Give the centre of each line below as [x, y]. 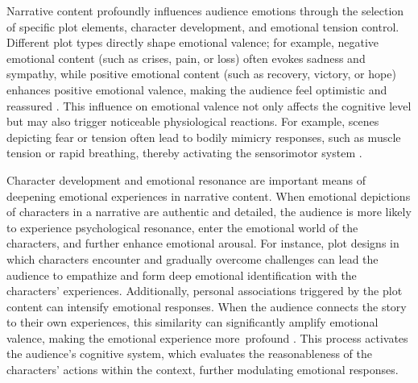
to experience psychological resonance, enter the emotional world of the [182, 227]
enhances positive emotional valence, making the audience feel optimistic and [197, 89]
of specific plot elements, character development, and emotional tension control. [203, 26]
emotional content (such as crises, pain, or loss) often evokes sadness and [186, 58]
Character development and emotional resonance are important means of [186, 179]
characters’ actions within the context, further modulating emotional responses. [203, 370]
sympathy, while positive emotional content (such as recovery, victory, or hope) [201, 74]
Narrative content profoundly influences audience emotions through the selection [205, 10]
